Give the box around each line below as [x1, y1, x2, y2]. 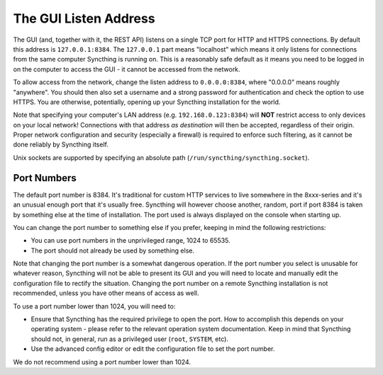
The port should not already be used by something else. [30, 246, 195, 255]
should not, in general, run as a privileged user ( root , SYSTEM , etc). [30, 335, 228, 343]
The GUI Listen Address [13, 11, 155, 26]
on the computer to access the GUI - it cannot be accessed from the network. [13, 64, 240, 74]
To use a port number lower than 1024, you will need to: [13, 301, 176, 311]
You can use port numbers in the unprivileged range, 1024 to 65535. [30, 236, 231, 245]
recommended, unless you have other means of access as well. [13, 289, 199, 297]
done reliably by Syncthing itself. [13, 140, 109, 149]
